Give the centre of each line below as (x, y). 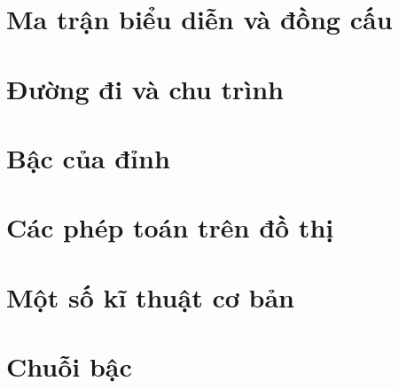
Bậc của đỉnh (88, 157)
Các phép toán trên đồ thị (170, 227)
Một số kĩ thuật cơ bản (150, 296)
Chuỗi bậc (69, 366)
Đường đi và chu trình (145, 88)
